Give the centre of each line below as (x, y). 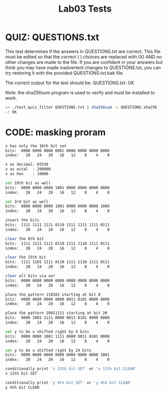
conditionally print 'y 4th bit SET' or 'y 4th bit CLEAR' (69, 383)
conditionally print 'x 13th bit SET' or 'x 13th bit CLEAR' (71, 369)
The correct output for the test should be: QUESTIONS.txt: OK (70, 83)
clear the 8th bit (25, 239)
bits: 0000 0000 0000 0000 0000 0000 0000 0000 (57, 280)
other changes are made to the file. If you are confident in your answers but (84, 62)
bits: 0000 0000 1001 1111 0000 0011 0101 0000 (57, 336)
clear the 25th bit (26, 257)
